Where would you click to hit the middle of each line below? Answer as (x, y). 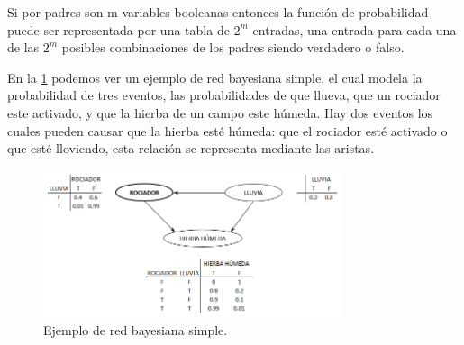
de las (23, 47)
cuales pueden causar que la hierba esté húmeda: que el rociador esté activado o (227, 130)
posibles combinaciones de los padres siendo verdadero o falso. (233, 47)
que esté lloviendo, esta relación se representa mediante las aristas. (191, 148)
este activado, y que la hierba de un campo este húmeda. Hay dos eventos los (220, 112)
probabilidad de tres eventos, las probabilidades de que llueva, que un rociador (224, 95)
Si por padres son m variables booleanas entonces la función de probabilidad (218, 12)
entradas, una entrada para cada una (355, 29)
